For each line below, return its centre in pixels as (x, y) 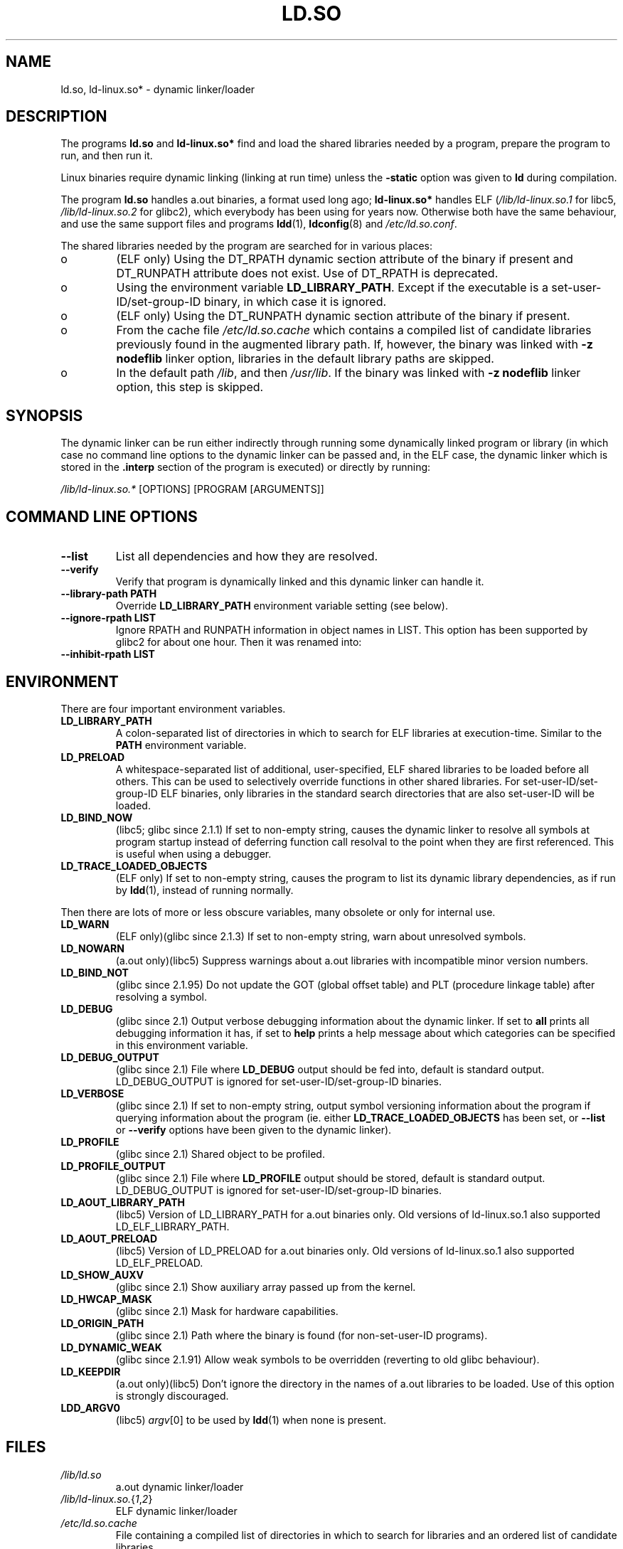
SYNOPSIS (44, 415)
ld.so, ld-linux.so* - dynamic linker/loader (158, 89)
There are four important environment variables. (173, 708)
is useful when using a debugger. (193, 853)
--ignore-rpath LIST (108, 618)
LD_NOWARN (92, 948)
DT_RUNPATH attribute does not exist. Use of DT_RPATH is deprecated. (307, 273)
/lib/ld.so (81, 1474)
